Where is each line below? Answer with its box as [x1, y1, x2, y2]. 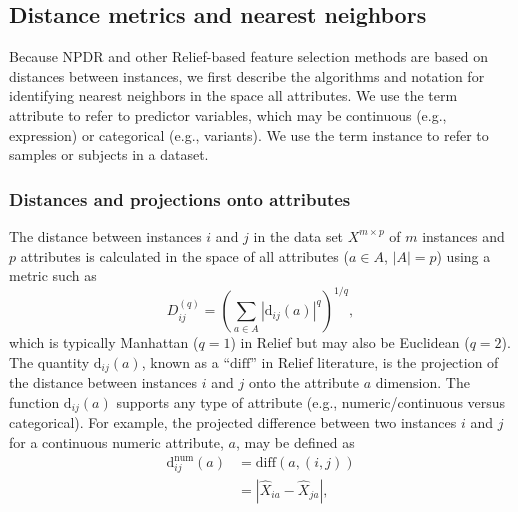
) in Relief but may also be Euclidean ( [230, 332, 470, 353]
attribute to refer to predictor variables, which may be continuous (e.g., [9, 104, 447, 125]
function [9, 391, 60, 412]
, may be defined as [235, 431, 355, 452]
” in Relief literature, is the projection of [250, 351, 499, 372]
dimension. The [375, 372, 470, 393]
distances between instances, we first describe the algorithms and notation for [9, 65, 485, 86]
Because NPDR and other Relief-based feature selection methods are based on [9, 46, 488, 67]
